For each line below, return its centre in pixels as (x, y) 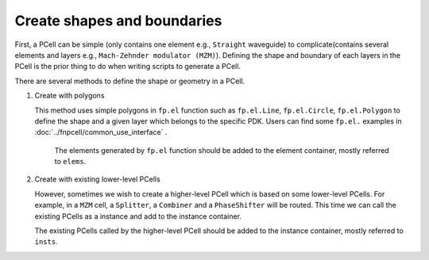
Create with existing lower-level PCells (97, 179)
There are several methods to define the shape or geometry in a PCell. (130, 81)
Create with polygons (70, 96)
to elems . (70, 162)
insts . (46, 242)
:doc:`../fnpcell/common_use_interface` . (101, 132)
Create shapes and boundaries (118, 21)
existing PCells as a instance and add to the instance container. (138, 216)
